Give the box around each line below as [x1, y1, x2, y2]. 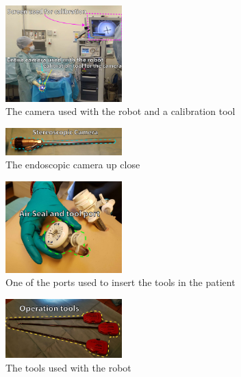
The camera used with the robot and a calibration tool [5, 104, 236, 118]
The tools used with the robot [5, 361, 131, 375]
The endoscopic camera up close [5, 157, 140, 172]
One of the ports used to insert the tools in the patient [5, 275, 236, 289]
